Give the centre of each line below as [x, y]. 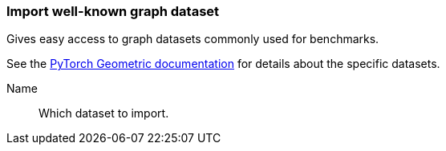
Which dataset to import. [104, 113]
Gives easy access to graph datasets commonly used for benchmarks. [193, 39]
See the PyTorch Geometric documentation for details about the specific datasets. [223, 64]
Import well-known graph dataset [113, 11]
